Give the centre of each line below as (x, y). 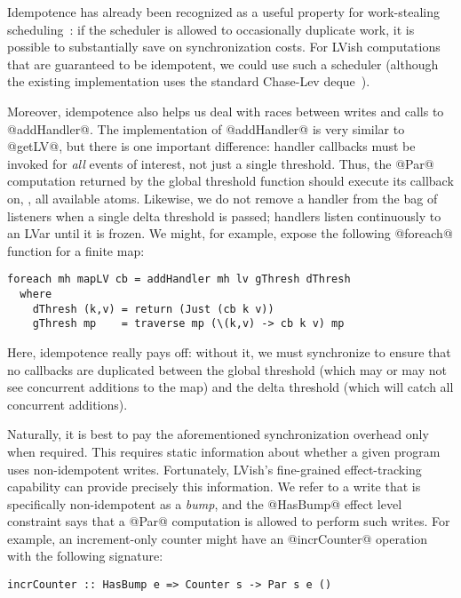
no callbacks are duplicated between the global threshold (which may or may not (227, 369)
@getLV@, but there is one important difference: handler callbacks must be (211, 146)
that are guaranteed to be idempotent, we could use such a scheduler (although (223, 64)
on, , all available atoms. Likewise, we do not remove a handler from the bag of (223, 198)
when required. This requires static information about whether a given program (224, 451)
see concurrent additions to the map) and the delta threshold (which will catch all (230, 387)
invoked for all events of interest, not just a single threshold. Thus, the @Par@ (221, 163)
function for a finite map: (76, 250)
